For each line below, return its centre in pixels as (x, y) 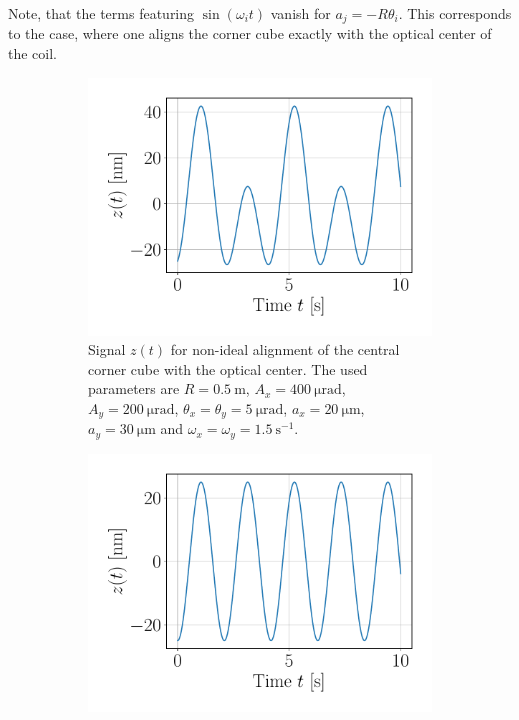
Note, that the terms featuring (101, 13)
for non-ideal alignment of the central (285, 349)
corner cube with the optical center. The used (228, 368)
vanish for (300, 13)
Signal (107, 349)
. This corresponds (455, 13)
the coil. (32, 53)
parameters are (134, 388)
